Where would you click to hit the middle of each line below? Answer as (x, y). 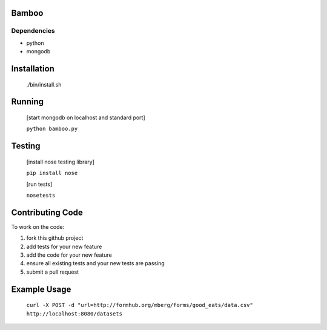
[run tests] (39, 184)
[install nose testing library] (61, 162)
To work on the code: (38, 226)
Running (28, 102)
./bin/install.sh (44, 84)
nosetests (41, 195)
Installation (33, 69)
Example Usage (41, 289)
